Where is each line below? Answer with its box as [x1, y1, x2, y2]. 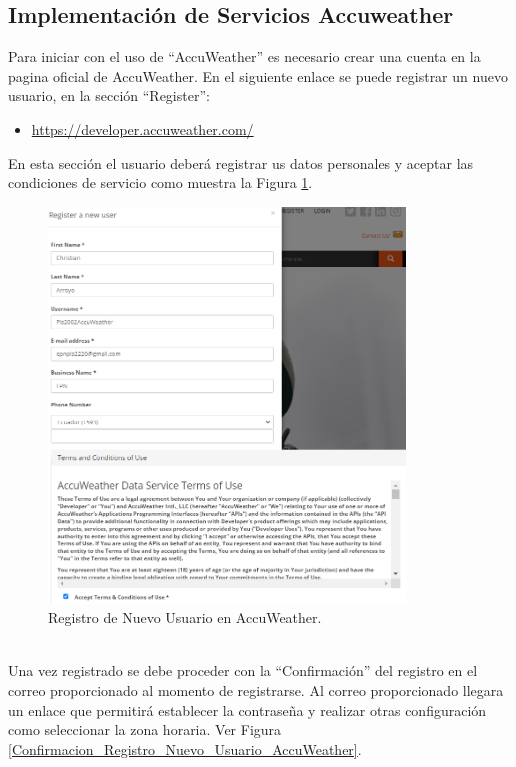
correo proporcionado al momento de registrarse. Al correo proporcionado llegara [8, 679, 504, 700]
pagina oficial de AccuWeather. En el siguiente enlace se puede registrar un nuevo [8, 65, 508, 86]
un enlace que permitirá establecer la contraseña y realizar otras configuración [8, 699, 487, 720]
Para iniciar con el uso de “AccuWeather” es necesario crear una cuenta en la [8, 46, 481, 67]
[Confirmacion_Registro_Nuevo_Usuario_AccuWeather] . [8, 738, 362, 759]
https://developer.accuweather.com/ [31, 118, 254, 139]
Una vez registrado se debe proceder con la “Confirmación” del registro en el [8, 660, 478, 681]
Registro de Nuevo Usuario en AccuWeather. [48, 607, 322, 628]
